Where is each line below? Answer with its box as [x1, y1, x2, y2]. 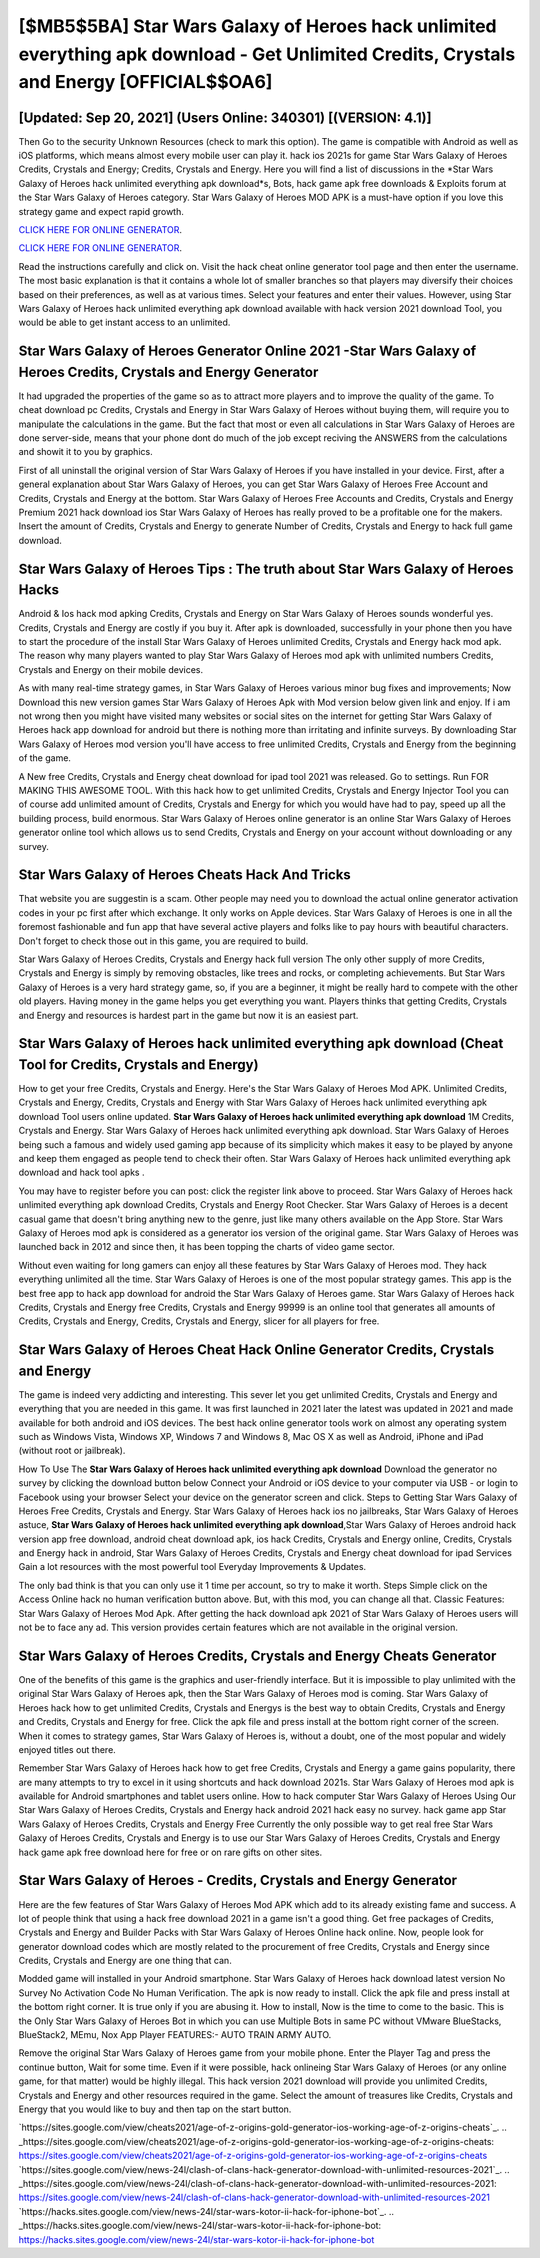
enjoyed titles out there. [18, 1743, 117, 1755]
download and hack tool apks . [18, 1166, 145, 1179]
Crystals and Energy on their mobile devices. [18, 663, 204, 675]
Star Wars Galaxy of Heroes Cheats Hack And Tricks [18, 866, 352, 884]
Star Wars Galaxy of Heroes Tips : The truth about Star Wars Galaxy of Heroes [18, 560, 514, 577]
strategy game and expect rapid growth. [18, 205, 185, 217]
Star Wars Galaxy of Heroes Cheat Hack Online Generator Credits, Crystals [18, 1341, 495, 1359]
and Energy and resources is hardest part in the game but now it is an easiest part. [18, 1009, 359, 1021]
